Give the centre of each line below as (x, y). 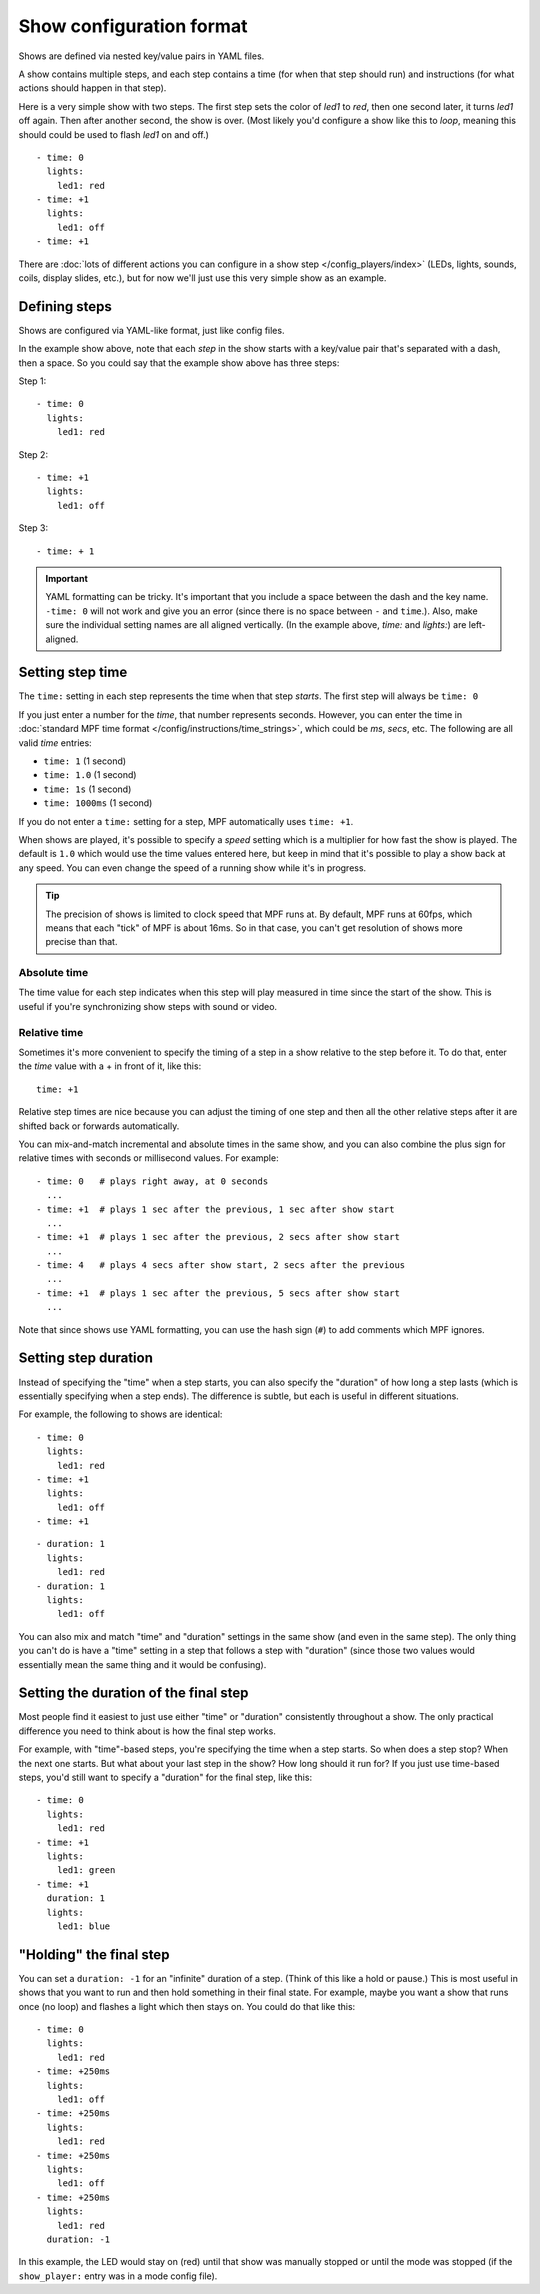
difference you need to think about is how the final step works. (147, 1731)
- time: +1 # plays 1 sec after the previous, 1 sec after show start (215, 1209)
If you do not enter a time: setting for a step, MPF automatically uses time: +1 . (186, 821)
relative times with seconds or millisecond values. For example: (148, 1158)
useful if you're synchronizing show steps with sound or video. (148, 1006)
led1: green (86, 1870)
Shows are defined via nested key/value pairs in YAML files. (141, 56)
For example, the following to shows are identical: (120, 1414)
